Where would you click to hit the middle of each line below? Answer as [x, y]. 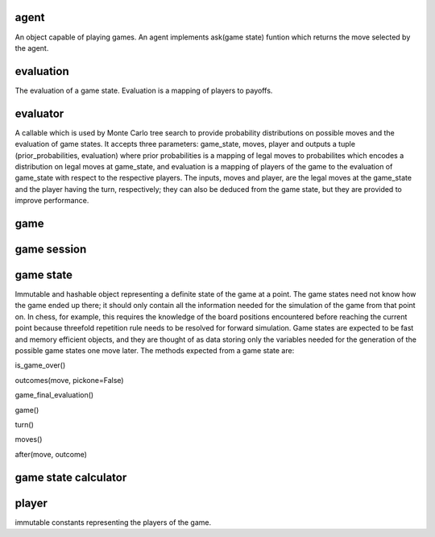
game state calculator [71, 477]
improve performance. [52, 201]
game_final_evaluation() [54, 395]
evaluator [39, 113]
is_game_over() [40, 365]
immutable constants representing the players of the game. [113, 522]
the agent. [32, 48]
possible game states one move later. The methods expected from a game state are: [155, 350]
